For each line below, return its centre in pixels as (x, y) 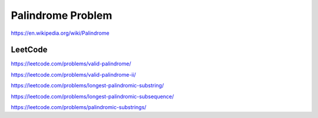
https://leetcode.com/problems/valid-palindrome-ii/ (74, 74)
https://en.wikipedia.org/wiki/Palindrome (60, 33)
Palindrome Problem (62, 15)
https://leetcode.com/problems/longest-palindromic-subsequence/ (92, 96)
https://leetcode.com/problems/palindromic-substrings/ (79, 107)
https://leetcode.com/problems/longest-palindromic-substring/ (87, 86)
